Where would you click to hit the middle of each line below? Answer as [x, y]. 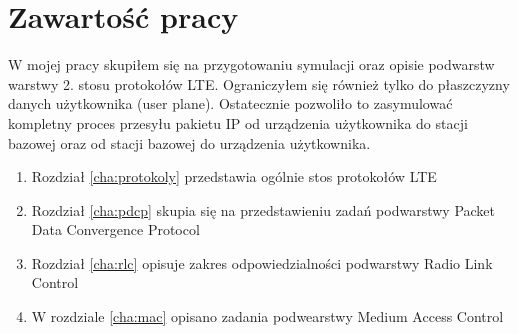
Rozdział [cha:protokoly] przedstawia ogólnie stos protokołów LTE [234, 176]
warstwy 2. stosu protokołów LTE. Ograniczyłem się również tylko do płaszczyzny [259, 83]
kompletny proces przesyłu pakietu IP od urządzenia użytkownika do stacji [238, 122]
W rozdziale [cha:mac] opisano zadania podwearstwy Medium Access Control [267, 316]
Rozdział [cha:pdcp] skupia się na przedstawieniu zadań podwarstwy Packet [263, 209]
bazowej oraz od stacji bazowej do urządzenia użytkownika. [189, 142]
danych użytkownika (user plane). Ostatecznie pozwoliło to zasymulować [230, 103]
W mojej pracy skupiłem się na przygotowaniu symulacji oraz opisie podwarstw [251, 64]
